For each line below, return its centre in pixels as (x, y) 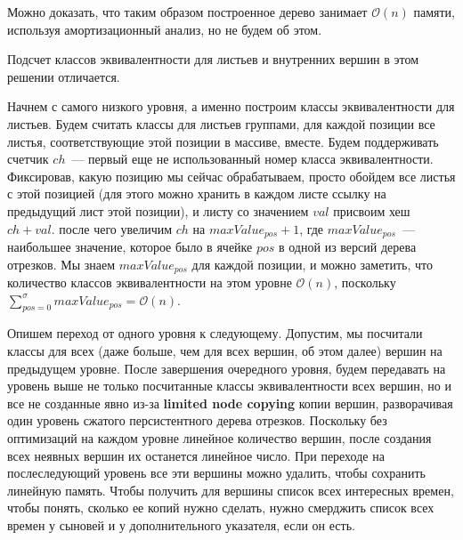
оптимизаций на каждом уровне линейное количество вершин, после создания (219, 437)
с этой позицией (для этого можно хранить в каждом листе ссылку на (197, 193)
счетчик (28, 159)
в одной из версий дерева (348, 246)
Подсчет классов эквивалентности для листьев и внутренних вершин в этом (213, 59)
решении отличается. (64, 76)
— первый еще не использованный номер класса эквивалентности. (252, 159)
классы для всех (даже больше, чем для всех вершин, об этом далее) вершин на (225, 351)
